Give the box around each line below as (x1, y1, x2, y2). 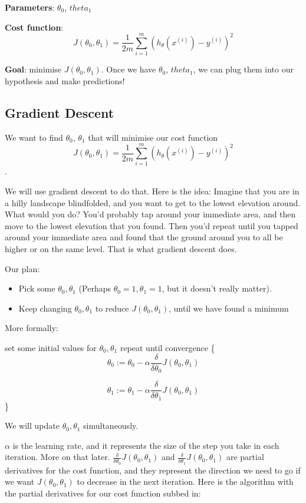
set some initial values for (5, 341, 97, 353)
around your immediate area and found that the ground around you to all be (5, 231, 283, 243)
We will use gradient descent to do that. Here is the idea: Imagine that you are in (5, 185, 300, 197)
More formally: (5, 322, 58, 334)
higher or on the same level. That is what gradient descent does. (5, 242, 237, 254)
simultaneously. (83, 419, 139, 432)
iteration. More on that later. (5, 451, 110, 463)
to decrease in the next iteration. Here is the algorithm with (77, 475, 294, 488)
